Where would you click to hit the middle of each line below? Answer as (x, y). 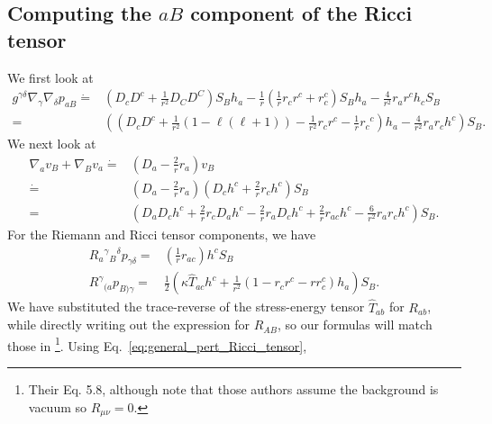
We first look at (50, 77)
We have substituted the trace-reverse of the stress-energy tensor (186, 307)
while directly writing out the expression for (129, 325)
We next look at (52, 144)
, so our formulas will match (355, 325)
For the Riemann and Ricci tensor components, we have (162, 234)
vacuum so (58, 406)
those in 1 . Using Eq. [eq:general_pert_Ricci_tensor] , (157, 344)
